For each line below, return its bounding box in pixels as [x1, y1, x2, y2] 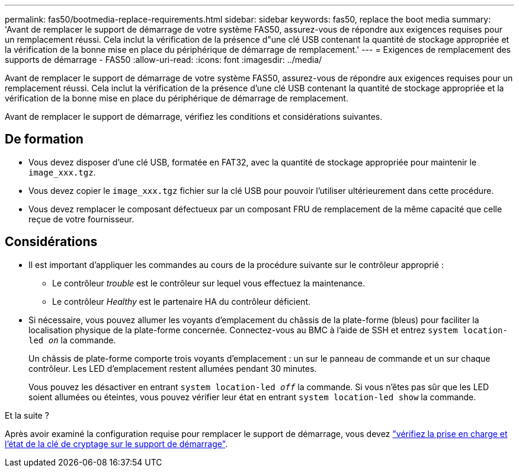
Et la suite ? [5, 410, 49, 420]
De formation [5, 132, 84, 147]
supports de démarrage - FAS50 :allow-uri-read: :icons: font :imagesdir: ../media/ [5, 55, 322, 65]
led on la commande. [28, 334, 116, 345]
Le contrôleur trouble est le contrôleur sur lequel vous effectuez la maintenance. [52, 278, 366, 288]
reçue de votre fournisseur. [28, 213, 134, 224]
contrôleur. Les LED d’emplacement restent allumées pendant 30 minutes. [28, 363, 317, 374]
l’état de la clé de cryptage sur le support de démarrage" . [5, 438, 228, 449]
